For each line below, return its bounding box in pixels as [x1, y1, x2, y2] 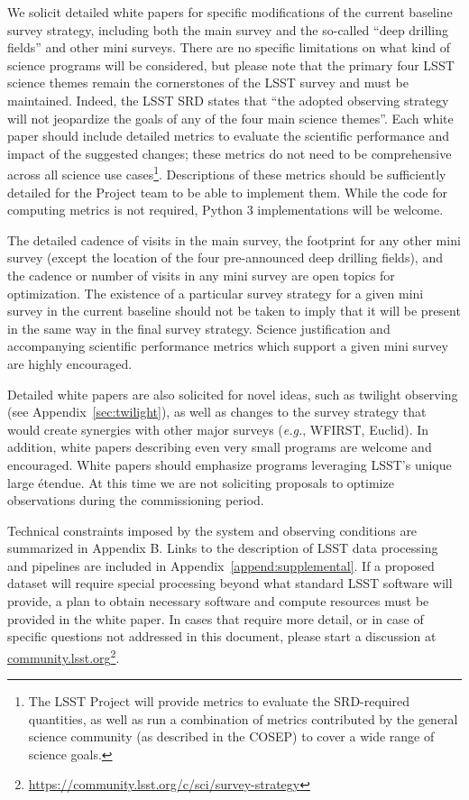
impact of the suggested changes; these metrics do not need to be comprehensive [7, 143, 452, 162]
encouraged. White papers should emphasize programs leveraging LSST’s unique [7, 455, 452, 474]
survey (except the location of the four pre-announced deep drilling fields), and [7, 248, 443, 267]
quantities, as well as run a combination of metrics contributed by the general [28, 709, 458, 728]
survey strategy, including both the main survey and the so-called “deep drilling [7, 20, 448, 39]
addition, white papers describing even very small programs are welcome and [7, 437, 432, 456]
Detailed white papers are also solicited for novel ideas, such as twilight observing [7, 384, 458, 403]
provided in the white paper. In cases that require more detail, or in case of [7, 609, 424, 628]
